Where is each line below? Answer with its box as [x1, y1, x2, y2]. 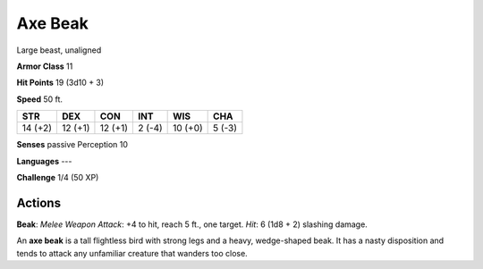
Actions [16, 195, 62, 210]
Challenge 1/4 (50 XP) [16, 172, 99, 182]
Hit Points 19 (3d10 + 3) [16, 77, 105, 88]
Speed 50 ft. [16, 94, 63, 105]
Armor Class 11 [16, 61, 73, 71]
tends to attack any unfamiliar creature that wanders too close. [16, 248, 248, 258]
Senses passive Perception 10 [16, 139, 129, 150]
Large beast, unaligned [16, 45, 102, 55]
